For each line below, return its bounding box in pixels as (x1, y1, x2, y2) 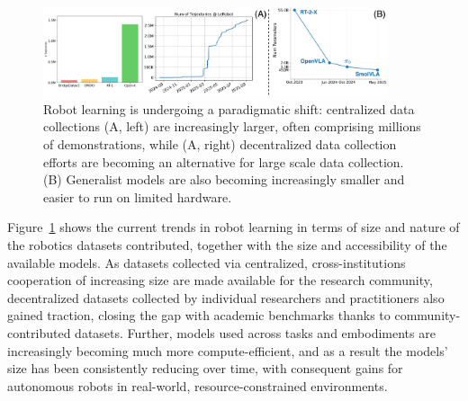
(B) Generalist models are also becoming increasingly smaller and (43, 170, 405, 189)
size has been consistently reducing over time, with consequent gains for (7, 359, 403, 378)
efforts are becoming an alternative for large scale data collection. (43, 152, 404, 171)
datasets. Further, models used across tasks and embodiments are (75, 323, 436, 342)
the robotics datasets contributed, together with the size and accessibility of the (7, 235, 447, 254)
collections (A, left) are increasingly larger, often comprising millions (43, 117, 421, 136)
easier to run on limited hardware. (43, 187, 232, 206)
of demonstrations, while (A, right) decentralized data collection (43, 135, 397, 153)
